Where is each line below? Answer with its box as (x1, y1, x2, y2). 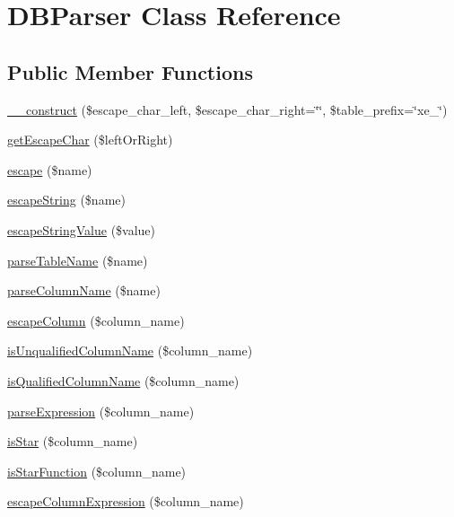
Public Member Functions (7, 57, 253, 85)
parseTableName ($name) (7, 250, 148, 269)
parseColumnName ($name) (7, 281, 161, 300)
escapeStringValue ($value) (7, 220, 156, 239)
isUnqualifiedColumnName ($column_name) (7, 341, 253, 360)
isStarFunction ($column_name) (7, 461, 187, 480)
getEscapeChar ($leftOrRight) (7, 130, 173, 149)
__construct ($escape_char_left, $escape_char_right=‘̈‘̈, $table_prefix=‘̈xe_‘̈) (7, 100, 448, 118)
